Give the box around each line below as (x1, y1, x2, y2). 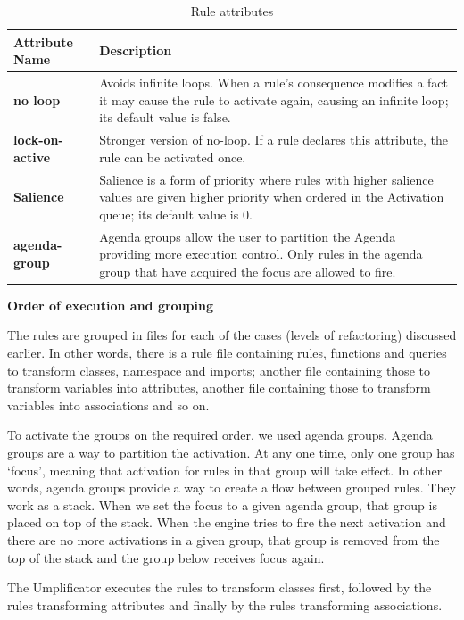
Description (99, 41, 172, 60)
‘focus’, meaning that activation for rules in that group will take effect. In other (7, 460, 443, 479)
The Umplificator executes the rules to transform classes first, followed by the (7, 578, 432, 597)
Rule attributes (190, 2, 274, 20)
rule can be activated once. (99, 147, 246, 166)
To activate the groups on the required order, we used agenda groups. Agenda (7, 426, 433, 444)
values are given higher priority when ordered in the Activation (99, 187, 444, 206)
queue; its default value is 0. (99, 204, 253, 223)
